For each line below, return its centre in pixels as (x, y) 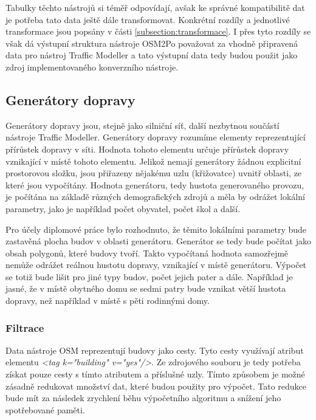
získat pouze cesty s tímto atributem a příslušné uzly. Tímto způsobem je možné (155, 374)
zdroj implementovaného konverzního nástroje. (92, 67)
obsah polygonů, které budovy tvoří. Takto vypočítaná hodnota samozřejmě (147, 253)
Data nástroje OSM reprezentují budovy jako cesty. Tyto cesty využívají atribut (155, 350)
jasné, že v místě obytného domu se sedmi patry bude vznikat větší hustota (146, 288)
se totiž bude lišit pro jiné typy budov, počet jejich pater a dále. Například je (149, 276)
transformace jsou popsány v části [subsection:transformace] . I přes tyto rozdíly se (158, 31)
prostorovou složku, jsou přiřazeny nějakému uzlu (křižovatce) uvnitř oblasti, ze (154, 173)
